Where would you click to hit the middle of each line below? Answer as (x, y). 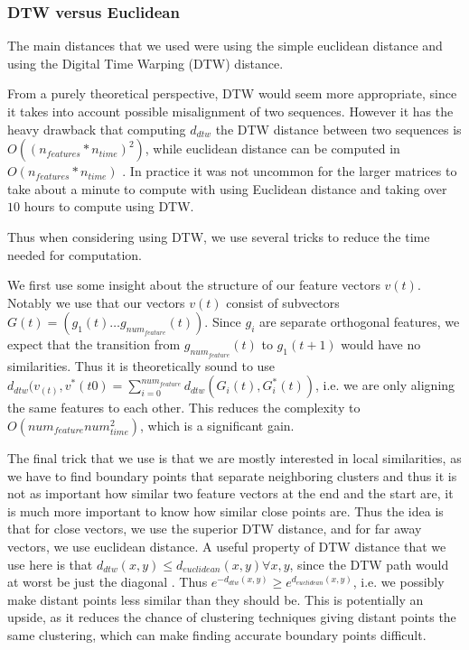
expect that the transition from (94, 344)
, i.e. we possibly (399, 582)
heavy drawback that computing (97, 129)
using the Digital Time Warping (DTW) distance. (145, 63)
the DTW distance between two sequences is (338, 129)
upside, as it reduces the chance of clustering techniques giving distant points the (232, 617)
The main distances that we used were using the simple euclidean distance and (225, 46)
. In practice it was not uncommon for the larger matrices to (290, 171)
